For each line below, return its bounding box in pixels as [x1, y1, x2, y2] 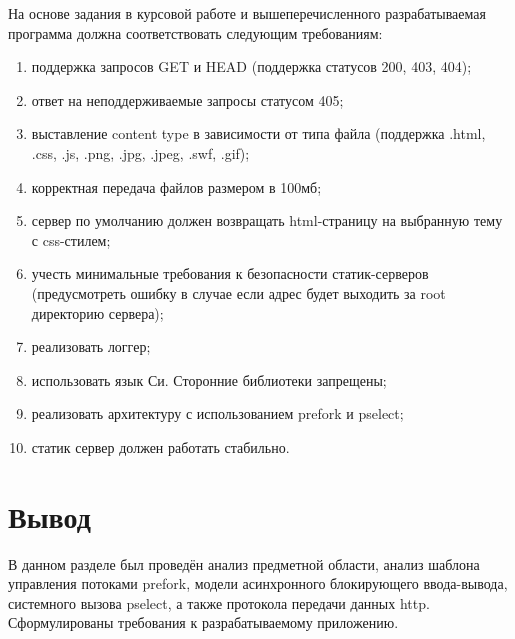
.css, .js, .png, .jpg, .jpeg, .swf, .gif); [31, 142, 250, 163]
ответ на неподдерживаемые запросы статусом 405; [31, 89, 344, 110]
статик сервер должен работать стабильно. [31, 436, 290, 457]
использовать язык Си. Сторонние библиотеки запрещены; [31, 369, 387, 390]
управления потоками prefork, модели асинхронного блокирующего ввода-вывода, [8, 573, 508, 594]
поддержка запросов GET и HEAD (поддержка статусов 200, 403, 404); [31, 56, 472, 77]
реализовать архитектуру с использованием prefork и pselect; [31, 403, 404, 424]
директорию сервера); [31, 302, 164, 323]
